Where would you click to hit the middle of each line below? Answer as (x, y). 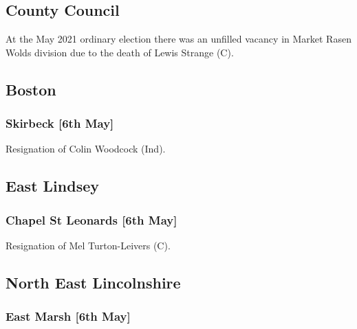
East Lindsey (52, 186)
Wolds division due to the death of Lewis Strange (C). (120, 52)
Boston (31, 89)
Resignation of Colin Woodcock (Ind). (86, 149)
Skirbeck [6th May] (60, 123)
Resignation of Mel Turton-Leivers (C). (88, 245)
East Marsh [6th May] (68, 316)
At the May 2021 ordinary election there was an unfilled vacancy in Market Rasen (178, 39)
